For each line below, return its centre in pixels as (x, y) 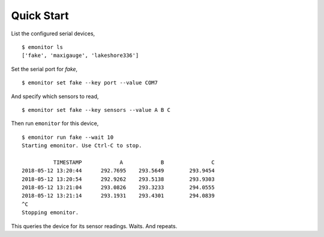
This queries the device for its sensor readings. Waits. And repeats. (94, 226)
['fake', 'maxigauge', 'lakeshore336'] (80, 56)
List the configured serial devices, (53, 34)
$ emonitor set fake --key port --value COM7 (90, 83)
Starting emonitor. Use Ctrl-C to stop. (82, 146)
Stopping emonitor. (50, 213)
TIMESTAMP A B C (134, 162)
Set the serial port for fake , (44, 69)
